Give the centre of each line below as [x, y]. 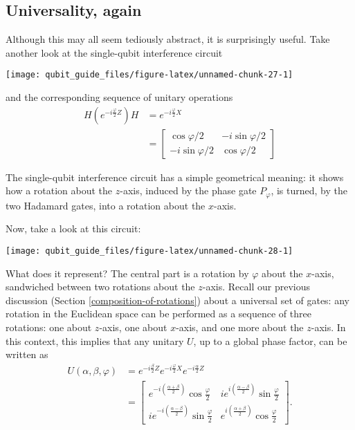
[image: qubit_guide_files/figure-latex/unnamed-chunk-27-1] [149, 75]
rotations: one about [49, 327]
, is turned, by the [309, 190]
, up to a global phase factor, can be [270, 340]
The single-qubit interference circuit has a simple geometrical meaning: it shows [175, 177]
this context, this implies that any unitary [95, 340]
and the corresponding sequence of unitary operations [119, 97]
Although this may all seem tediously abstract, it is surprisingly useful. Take [168, 39]
